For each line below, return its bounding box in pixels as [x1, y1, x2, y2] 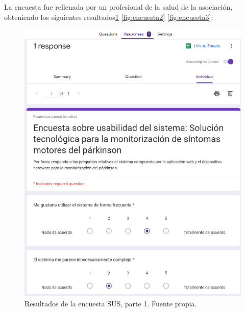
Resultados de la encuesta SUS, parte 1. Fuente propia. [24, 298, 197, 308]
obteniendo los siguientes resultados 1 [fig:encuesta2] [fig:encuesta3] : [4, 11, 213, 22]
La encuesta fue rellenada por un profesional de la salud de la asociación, [4, 2, 233, 12]
